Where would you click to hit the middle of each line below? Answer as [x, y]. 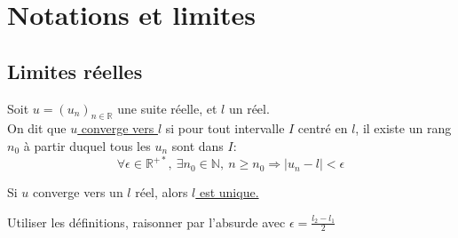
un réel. [249, 108]
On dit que [37, 128]
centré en [323, 128]
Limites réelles [75, 71]
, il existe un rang [403, 128]
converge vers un [78, 192]
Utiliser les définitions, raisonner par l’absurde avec [146, 222]
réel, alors [162, 192]
